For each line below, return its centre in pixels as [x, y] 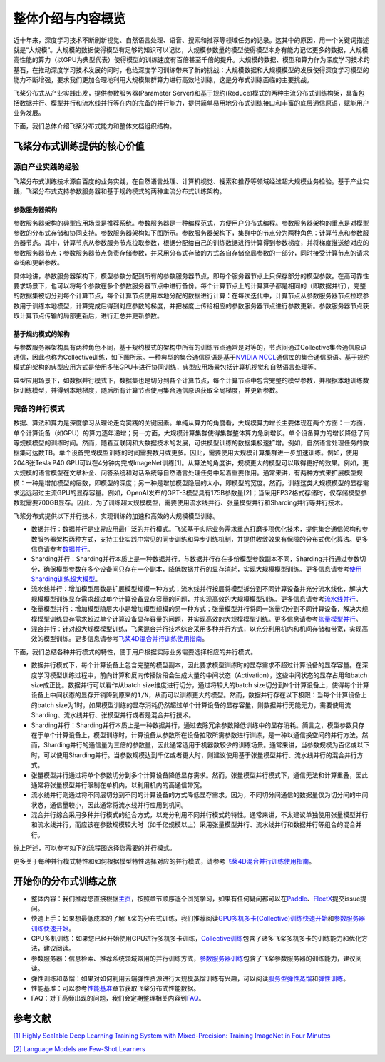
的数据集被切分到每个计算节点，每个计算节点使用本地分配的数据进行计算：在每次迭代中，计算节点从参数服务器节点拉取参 [191, 295]
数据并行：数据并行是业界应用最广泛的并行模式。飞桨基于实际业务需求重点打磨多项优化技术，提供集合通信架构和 [196, 529]
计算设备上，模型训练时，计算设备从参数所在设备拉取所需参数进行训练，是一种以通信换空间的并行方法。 [209, 734]
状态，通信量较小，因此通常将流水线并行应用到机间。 [109, 805]
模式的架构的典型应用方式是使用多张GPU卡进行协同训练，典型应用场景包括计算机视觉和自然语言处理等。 [166, 367]
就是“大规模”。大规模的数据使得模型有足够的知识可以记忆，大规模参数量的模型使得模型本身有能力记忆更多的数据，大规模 [191, 49]
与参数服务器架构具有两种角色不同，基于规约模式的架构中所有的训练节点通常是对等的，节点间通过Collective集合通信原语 [190, 347]
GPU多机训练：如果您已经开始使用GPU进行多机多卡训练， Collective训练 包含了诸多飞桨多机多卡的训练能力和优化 [196, 939]
